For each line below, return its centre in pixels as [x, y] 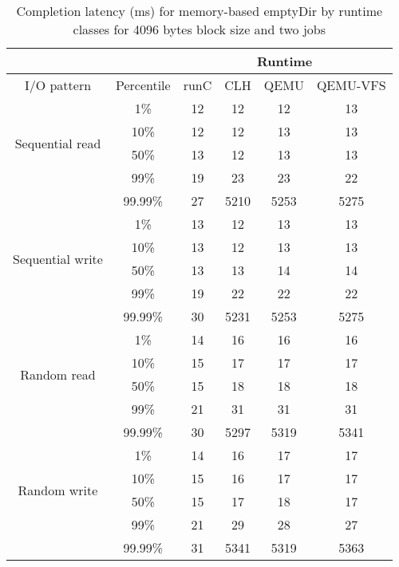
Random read [58, 374]
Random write [58, 490]
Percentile [143, 85]
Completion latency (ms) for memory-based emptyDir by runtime [199, 11]
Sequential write [58, 258]
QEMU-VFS [351, 85]
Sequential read [58, 143]
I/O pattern [58, 85]
